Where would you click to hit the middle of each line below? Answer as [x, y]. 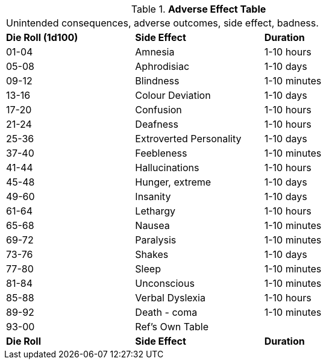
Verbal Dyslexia [170, 298]
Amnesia [155, 52]
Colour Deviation [173, 95]
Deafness [157, 124]
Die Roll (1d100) [42, 37]
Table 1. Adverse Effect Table [199, 9]
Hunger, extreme [173, 182]
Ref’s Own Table [172, 327]
